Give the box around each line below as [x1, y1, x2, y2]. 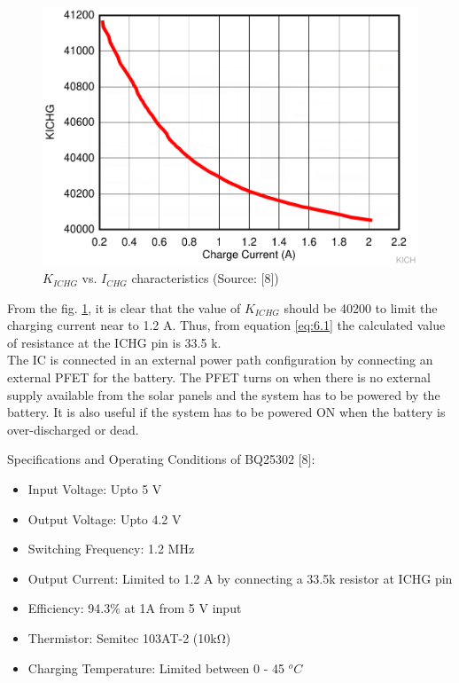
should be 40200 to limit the [284, 298, 438, 317]
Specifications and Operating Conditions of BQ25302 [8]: [7, 450, 315, 468]
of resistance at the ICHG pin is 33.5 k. [7, 333, 222, 351]
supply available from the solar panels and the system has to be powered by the [7, 385, 440, 404]
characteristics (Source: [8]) [131, 269, 279, 287]
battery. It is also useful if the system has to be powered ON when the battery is [7, 403, 446, 421]
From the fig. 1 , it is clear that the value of [7, 298, 241, 317]
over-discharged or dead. [7, 420, 139, 438]
